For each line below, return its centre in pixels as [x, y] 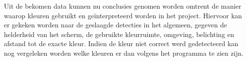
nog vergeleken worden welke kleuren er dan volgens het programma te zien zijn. [124, 53]
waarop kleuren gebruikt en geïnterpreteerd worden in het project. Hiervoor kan [123, 15]
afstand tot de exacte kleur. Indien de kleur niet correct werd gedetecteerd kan [121, 43]
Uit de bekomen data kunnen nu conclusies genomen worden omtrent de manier [123, 6]
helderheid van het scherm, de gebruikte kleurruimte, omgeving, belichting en [119, 34]
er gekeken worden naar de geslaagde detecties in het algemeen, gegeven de [115, 25]
